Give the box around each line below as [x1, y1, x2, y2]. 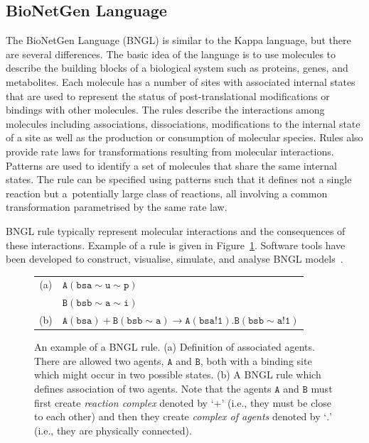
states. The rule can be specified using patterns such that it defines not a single [6, 172, 352, 187]
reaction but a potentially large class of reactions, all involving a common [6, 185, 328, 200]
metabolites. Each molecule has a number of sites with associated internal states [6, 74, 355, 89]
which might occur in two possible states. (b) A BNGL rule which [34, 367, 321, 382]
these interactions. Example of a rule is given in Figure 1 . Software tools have [6, 237, 346, 252]
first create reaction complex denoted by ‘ [34, 395, 214, 410]
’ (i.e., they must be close [221, 395, 331, 410]
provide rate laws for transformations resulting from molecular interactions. [6, 143, 334, 158]
